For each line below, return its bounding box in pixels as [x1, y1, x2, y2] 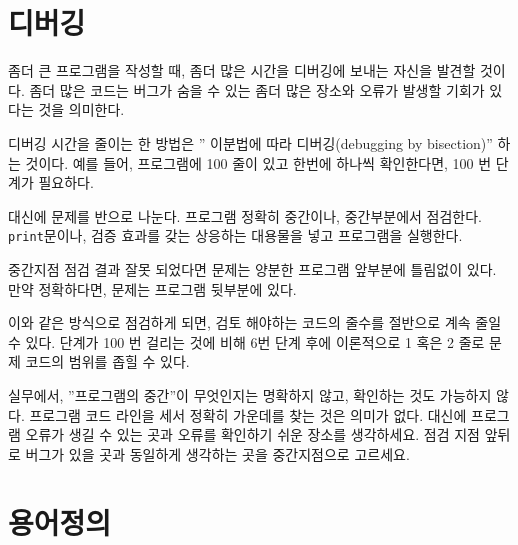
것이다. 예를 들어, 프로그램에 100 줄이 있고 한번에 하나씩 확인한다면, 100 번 [25, 152, 492, 173]
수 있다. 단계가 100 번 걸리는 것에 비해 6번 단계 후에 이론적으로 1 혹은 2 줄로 [8, 331, 485, 352]
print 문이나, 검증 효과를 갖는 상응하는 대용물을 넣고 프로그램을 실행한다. [8, 225, 463, 246]
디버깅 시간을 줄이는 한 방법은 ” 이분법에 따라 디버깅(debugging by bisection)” [8, 132, 493, 153]
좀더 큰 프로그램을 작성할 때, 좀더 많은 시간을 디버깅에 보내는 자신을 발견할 [8, 60, 476, 81]
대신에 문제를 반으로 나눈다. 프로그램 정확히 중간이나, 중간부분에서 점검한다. [8, 205, 483, 226]
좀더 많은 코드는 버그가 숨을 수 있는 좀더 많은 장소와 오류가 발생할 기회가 [29, 79, 485, 100]
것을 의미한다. [38, 99, 125, 120]
